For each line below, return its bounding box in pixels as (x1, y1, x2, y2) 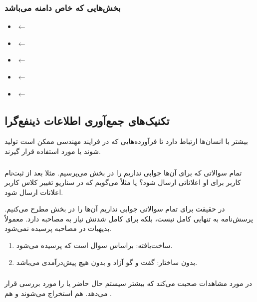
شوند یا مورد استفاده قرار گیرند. (4, 145, 101, 156)
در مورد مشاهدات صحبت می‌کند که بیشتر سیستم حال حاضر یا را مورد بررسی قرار (4, 278, 253, 288)
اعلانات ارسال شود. (4, 186, 63, 197)
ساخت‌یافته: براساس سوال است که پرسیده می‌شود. (16, 240, 173, 250)
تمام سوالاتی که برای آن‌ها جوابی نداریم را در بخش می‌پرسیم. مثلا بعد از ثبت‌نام (4, 167, 242, 177)
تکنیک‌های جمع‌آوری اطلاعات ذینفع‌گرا (4, 112, 170, 128)
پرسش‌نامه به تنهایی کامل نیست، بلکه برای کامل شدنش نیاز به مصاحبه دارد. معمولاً (4, 213, 254, 223)
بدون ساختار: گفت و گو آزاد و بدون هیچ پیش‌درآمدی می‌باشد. (16, 256, 198, 267)
